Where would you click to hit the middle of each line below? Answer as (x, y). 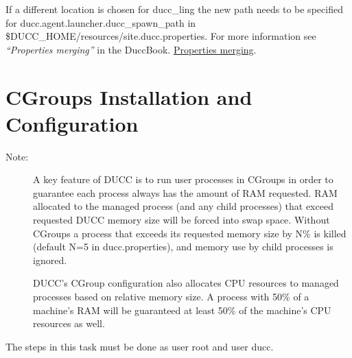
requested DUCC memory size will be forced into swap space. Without (181, 220)
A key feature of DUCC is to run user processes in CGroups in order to (183, 179)
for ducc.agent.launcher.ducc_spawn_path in (101, 22)
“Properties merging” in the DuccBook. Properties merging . (131, 49)
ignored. (50, 260)
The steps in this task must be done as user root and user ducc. (140, 346)
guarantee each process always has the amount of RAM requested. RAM (185, 192)
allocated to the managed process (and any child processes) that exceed (183, 206)
